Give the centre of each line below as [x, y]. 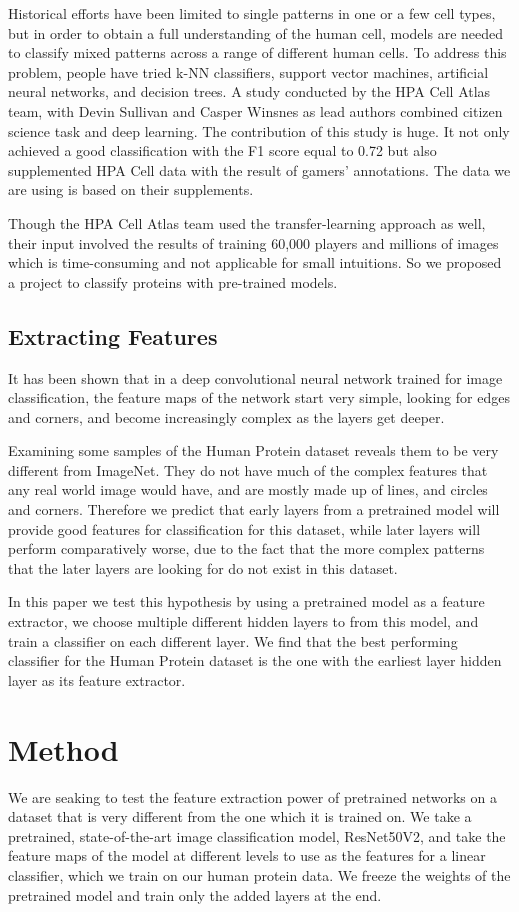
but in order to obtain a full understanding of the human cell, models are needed [256, 32]
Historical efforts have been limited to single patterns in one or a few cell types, [252, 13]
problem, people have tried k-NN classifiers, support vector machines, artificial [248, 71]
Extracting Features [113, 335]
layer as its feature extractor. [97, 679]
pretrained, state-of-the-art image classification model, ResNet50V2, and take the [257, 835]
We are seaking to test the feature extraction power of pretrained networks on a [252, 796]
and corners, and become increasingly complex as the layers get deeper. [226, 416]
